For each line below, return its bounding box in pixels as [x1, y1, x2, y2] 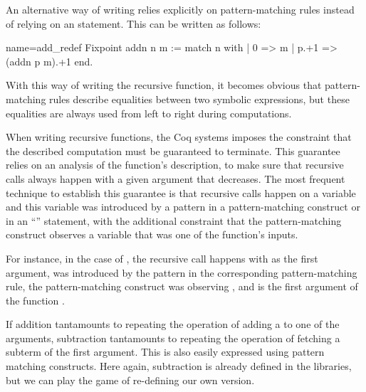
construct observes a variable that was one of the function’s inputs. [6, 227, 298, 242]
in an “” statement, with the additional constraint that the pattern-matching [6, 213, 342, 228]
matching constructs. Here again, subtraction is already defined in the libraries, [6, 359, 352, 374]
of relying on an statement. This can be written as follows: [6, 16, 261, 31]
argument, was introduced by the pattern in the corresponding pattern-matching [6, 265, 357, 280]
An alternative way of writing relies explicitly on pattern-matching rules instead [6, 2, 355, 16]
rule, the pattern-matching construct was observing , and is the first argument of [6, 279, 358, 294]
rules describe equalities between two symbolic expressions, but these [49, 91, 350, 106]
